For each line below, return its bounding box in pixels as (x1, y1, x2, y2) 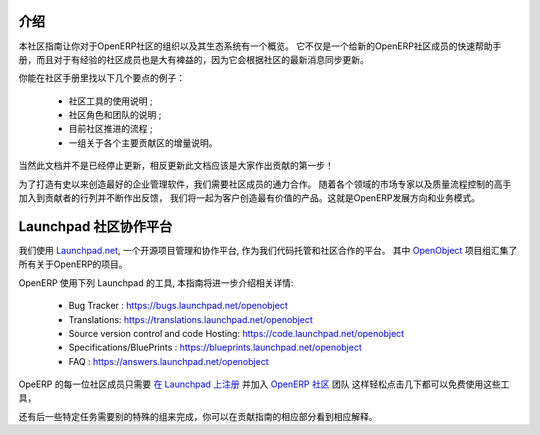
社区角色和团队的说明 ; (68, 109, 162, 121)
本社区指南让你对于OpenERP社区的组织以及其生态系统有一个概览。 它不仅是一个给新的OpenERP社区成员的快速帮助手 (18, 40, 502, 52)
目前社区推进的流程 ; (68, 123, 154, 135)
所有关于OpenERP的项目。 (18, 258, 129, 270)
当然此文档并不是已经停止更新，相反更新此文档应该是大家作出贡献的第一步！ (18, 160, 334, 172)
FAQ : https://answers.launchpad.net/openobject (68, 355, 269, 367)
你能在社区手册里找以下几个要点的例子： (18, 72, 185, 84)
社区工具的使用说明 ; (68, 95, 154, 107)
